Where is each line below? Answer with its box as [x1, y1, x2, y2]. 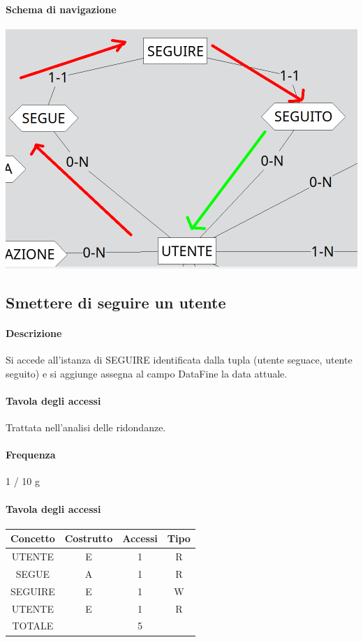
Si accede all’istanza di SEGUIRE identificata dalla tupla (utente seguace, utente [6, 352, 353, 366]
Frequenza [6, 447, 56, 462]
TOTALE [12, 618, 54, 633]
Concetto [10, 531, 55, 546]
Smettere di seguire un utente [6, 291, 226, 313]
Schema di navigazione [6, 1, 117, 16]
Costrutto [64, 531, 113, 546]
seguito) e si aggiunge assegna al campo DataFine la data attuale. [6, 366, 288, 380]
